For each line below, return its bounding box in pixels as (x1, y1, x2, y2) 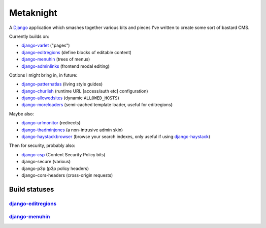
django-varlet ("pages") (21, 42, 70, 49)
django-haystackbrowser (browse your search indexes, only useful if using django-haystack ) (21, 134, 210, 140)
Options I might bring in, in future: (9, 72, 77, 78)
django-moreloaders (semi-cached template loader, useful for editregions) (21, 102, 173, 108)
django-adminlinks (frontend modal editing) (21, 63, 110, 69)
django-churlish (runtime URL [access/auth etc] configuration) (21, 88, 148, 94)
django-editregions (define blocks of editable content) (21, 49, 132, 55)
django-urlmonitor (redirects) (21, 120, 81, 126)
